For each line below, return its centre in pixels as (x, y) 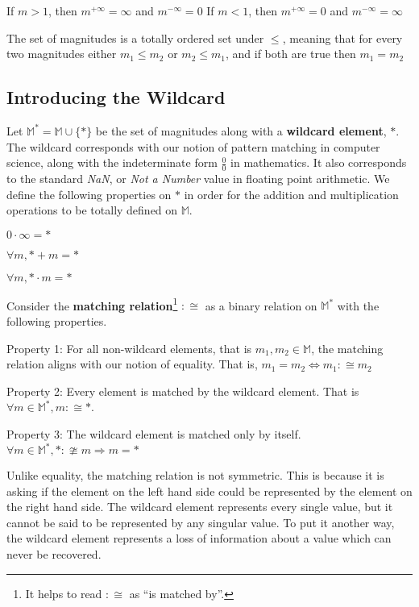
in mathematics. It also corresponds (319, 162)
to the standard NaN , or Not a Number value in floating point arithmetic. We (198, 178)
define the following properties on (89, 194)
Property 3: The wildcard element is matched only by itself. (154, 434)
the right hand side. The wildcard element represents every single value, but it (200, 507)
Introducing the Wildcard (116, 97)
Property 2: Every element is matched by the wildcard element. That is (183, 391)
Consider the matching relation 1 (92, 304)
